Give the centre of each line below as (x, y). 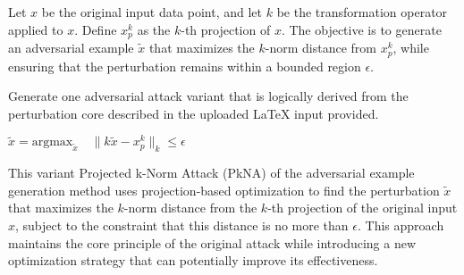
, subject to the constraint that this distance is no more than (182, 225)
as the (154, 29)
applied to (36, 29)
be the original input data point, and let (152, 12)
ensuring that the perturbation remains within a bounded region (185, 66)
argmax (52, 142)
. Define (96, 29)
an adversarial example (71, 48)
